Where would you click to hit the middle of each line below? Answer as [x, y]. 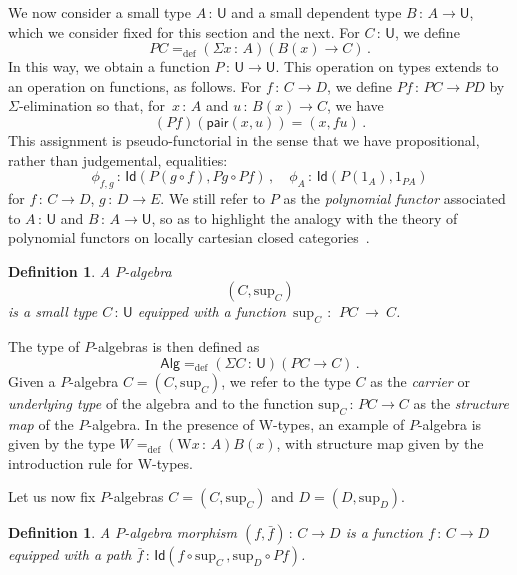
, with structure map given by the [380, 443]
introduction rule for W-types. [100, 462]
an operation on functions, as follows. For [135, 85]
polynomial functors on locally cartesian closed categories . [189, 237]
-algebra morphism [180, 532]
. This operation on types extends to [387, 66]
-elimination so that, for [91, 105]
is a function [384, 532]
